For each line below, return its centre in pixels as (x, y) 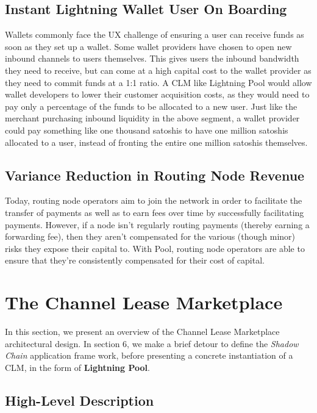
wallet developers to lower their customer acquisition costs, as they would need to (157, 94)
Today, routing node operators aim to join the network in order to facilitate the (154, 200)
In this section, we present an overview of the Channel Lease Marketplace (142, 332)
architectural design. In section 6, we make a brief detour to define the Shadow (152, 343)
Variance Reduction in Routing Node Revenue (155, 175)
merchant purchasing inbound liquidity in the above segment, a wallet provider (152, 118)
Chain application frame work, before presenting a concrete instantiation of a (149, 355)
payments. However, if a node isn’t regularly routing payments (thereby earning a (157, 224)
